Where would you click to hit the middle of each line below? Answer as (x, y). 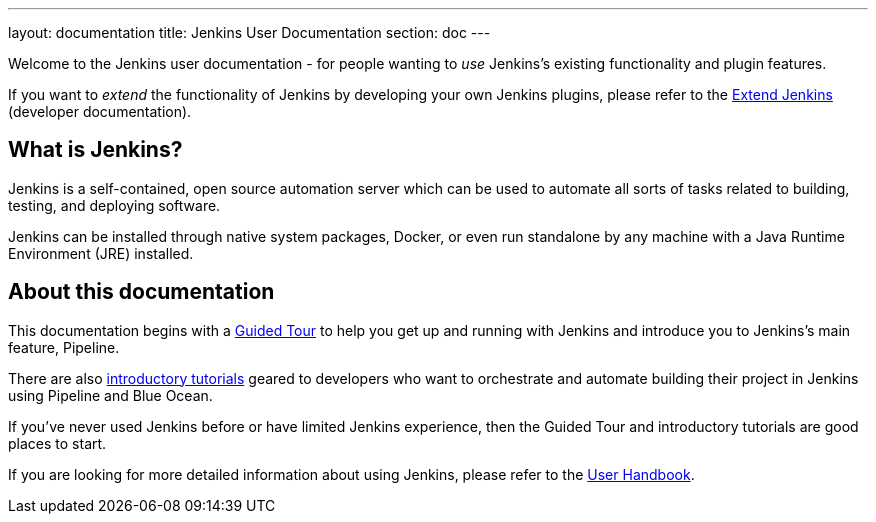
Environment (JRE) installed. (101, 253)
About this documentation (141, 292)
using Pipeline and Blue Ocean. (110, 395)
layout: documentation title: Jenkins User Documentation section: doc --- (249, 32)
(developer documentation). (100, 111)
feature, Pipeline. (64, 347)
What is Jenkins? (95, 150)
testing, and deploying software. (114, 205)
